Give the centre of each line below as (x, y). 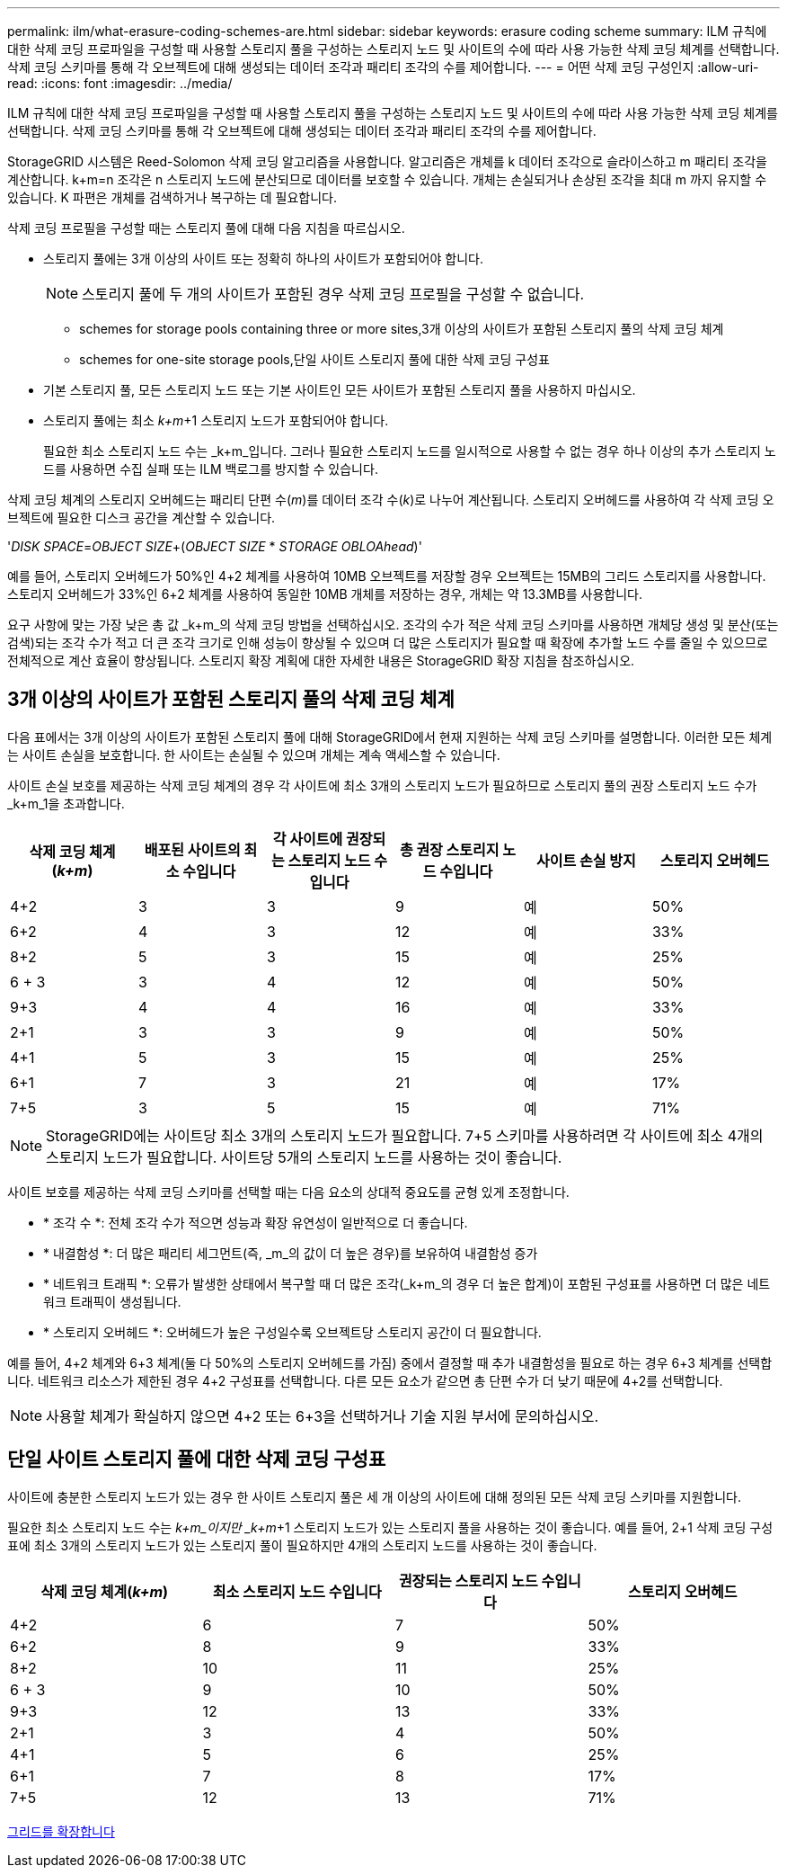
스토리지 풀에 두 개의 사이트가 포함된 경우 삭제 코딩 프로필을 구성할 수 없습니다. (333, 294)
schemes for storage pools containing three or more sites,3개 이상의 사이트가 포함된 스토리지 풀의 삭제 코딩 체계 (402, 329)
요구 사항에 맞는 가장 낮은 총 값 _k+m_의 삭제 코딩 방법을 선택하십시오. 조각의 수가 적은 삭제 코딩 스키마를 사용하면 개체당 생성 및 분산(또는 (393, 625)
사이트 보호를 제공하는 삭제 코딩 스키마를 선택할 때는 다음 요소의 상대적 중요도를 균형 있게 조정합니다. (288, 1192)
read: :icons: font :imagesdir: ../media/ (120, 83)
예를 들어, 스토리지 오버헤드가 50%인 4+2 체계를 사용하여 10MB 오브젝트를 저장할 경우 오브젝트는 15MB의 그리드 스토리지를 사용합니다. (387, 576)
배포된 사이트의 (192, 849)
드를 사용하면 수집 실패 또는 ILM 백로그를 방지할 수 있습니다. (211, 469)
